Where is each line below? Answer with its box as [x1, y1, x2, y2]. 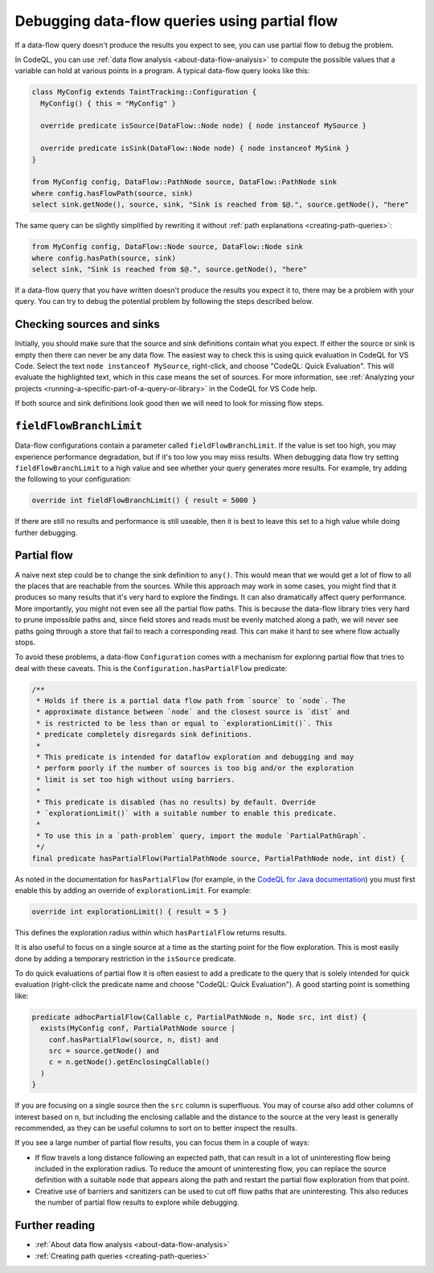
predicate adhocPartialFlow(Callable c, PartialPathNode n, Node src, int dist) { [31, 1013, 367, 1021]
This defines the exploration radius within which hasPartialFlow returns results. [14, 927, 287, 937]
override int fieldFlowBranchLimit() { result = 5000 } [31, 496, 257, 506]
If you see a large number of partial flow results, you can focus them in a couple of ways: [14, 1138, 309, 1148]
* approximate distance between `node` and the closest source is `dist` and [36, 707, 350, 717]
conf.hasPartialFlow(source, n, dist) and [48, 1035, 219, 1044]
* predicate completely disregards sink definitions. [36, 730, 252, 739]
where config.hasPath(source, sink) [31, 253, 177, 263]
